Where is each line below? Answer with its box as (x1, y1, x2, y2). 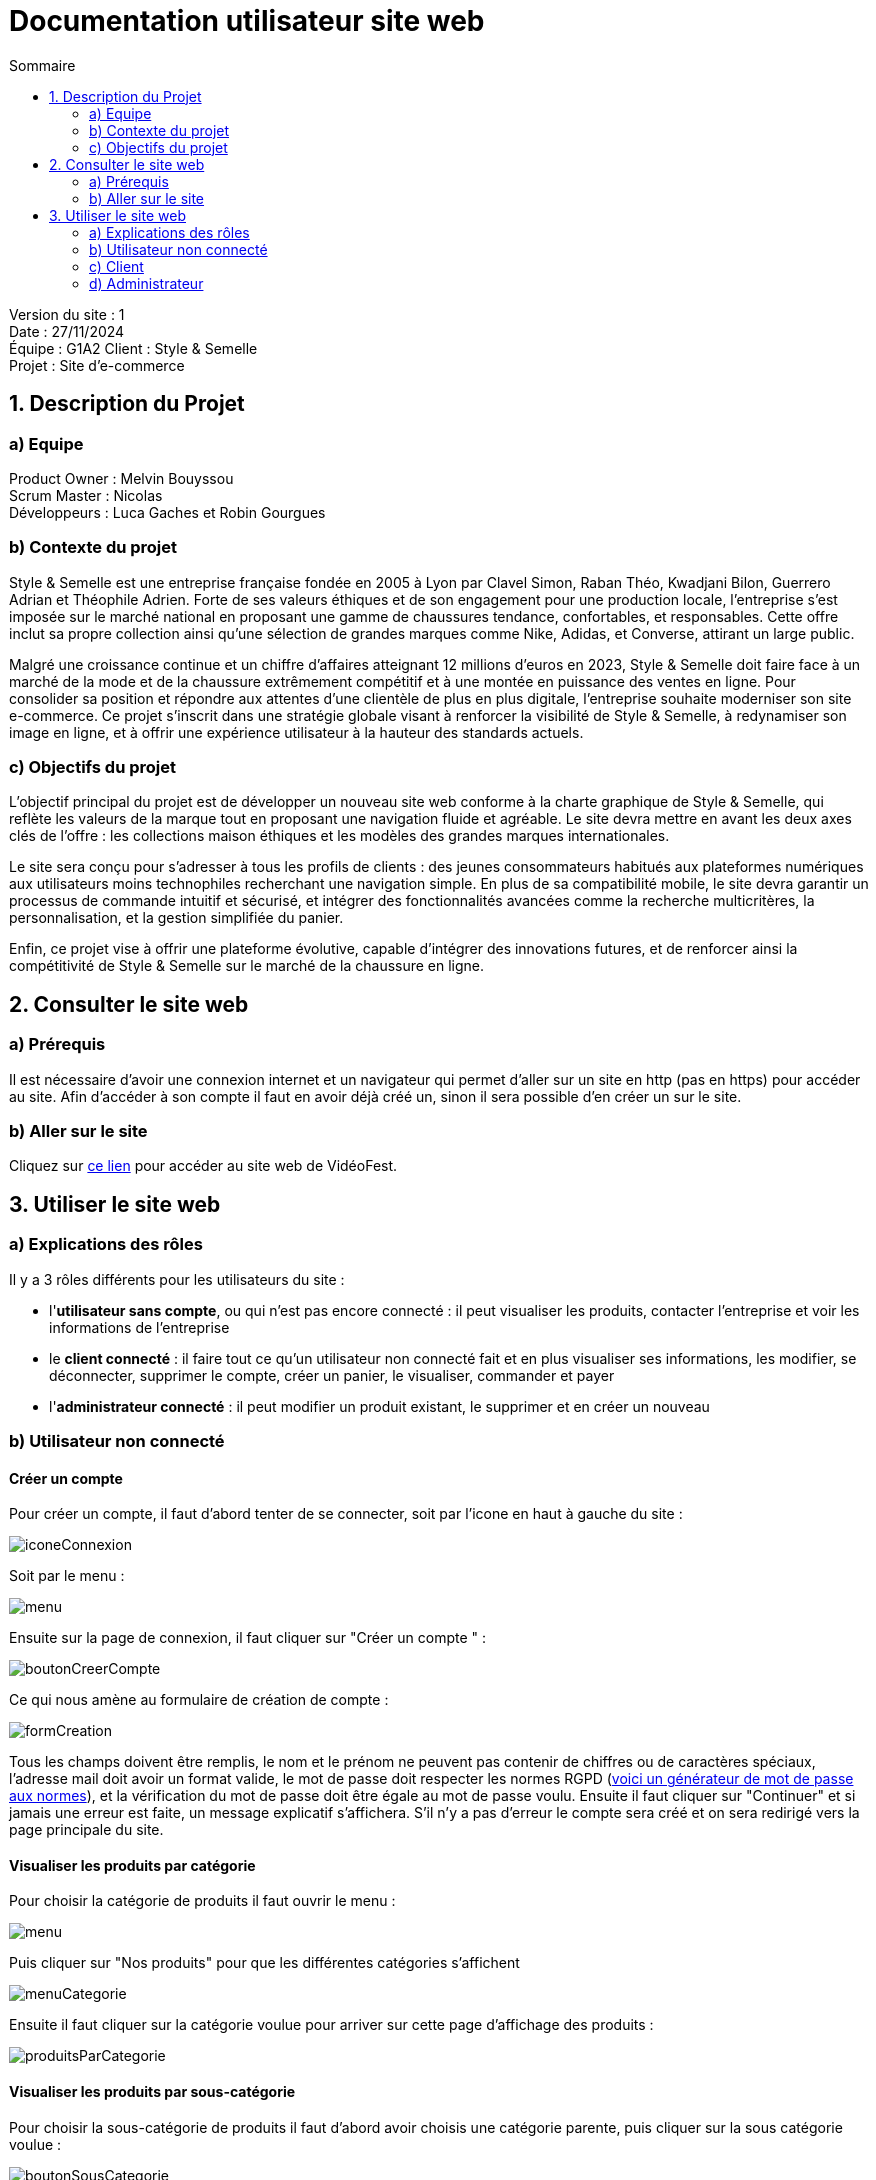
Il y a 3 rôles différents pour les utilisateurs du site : (9, 1270, 345, 1288)
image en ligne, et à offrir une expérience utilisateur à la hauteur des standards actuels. (9, 723, 584, 741)
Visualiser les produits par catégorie (9, 1856, 256, 1874)
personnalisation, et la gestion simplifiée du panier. (9, 909, 344, 927)
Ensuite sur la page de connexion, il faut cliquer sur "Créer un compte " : (9, 1629, 487, 1647)
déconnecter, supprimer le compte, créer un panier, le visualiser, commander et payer (49, 1366, 615, 1384)
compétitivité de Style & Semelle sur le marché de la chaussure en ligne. (9, 957, 485, 975)
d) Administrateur (89, 274, 204, 292)
